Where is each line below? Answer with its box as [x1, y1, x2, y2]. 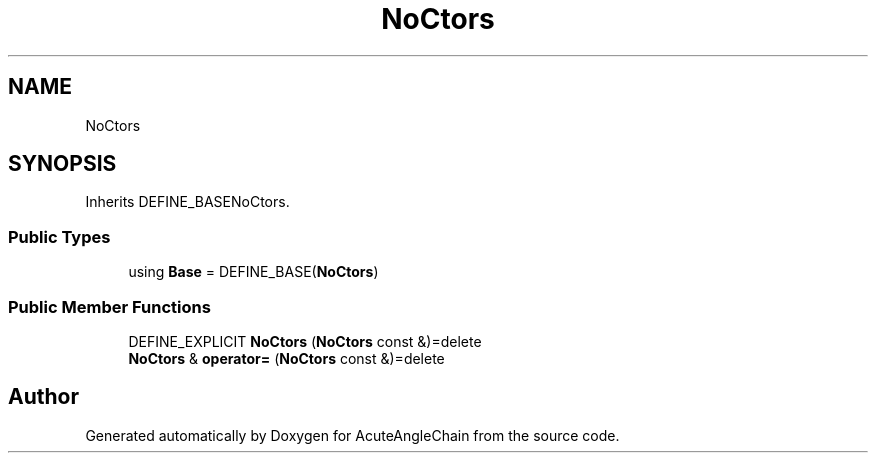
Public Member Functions [8, 296, 211, 317]
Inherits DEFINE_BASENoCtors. [85, 193, 290, 211]
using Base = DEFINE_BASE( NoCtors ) [128, 263, 379, 281]
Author [8, 384, 79, 410]
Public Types [8, 226, 111, 247]
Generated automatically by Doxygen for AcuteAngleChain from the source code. [85, 426, 620, 444]
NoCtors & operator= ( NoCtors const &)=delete [128, 349, 445, 367]
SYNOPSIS [8, 151, 117, 177]
